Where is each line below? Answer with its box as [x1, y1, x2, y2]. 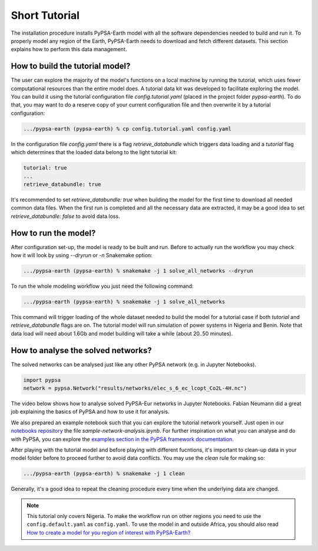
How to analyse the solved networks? [11, 345, 153, 356]
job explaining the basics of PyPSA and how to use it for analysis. [11, 408, 170, 415]
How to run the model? [11, 228, 96, 238]
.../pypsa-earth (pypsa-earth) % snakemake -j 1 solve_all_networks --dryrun [23, 267, 253, 274]
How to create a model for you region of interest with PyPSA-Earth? [26, 529, 191, 536]
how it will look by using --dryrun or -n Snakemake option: [11, 251, 153, 258]
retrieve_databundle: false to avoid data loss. [11, 213, 120, 220]
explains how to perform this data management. [11, 46, 127, 53]
